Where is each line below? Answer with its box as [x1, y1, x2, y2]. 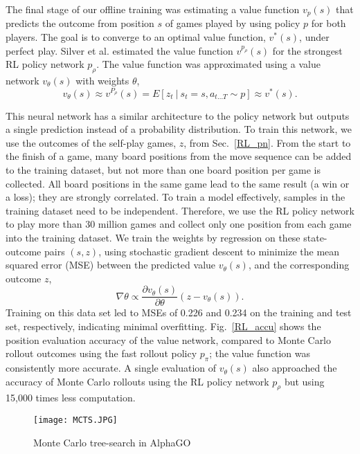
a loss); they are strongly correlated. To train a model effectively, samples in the [6, 190, 345, 204]
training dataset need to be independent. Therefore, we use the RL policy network [6, 203, 354, 217]
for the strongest [272, 43, 343, 57]
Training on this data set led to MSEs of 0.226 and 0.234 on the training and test [6, 305, 352, 320]
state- [303, 230, 327, 245]
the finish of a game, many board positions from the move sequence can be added [6, 149, 352, 163]
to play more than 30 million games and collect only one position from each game [6, 217, 352, 231]
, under [299, 30, 330, 44]
